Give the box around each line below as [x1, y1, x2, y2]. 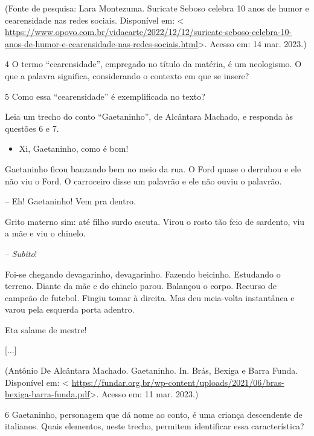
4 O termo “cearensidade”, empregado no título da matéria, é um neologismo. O [5, 57, 302, 70]
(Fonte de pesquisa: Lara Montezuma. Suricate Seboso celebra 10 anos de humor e [5, 2, 309, 14]
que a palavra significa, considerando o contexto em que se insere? [5, 69, 249, 82]
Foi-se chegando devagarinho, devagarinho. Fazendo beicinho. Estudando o [5, 267, 281, 280]
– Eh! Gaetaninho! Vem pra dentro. [5, 195, 136, 207]
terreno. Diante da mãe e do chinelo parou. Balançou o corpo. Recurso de [5, 279, 277, 292]
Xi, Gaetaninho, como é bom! [19, 142, 129, 155]
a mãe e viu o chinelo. [5, 227, 86, 239]
